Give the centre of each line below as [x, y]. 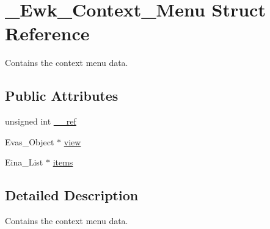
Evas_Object [30, 141]
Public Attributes [62, 96]
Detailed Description [72, 195]
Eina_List [24, 162]
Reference [47, 33]
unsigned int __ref [41, 121]
